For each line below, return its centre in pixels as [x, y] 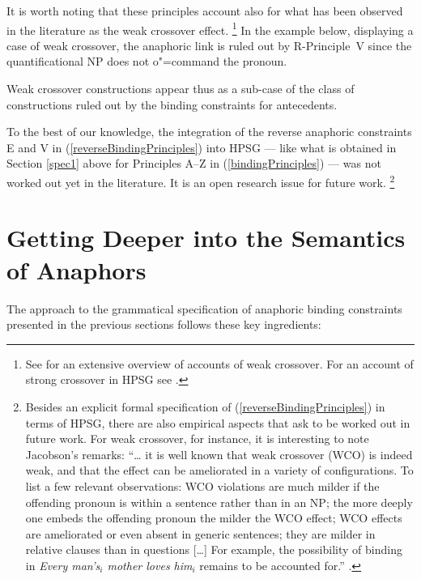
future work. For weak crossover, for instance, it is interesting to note [197, 439]
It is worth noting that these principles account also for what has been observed [205, 11]
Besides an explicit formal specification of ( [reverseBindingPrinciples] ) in [205, 406]
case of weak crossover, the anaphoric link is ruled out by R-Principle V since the [209, 45]
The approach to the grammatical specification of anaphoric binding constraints [204, 308]
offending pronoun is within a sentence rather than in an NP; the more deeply [219, 502]
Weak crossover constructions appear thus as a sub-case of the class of [181, 89]
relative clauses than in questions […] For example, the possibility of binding [214, 549]
